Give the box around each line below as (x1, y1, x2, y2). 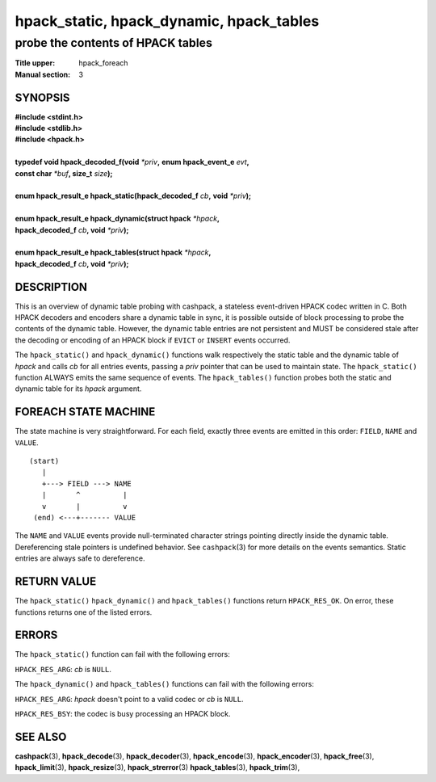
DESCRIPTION (15, 280, 88, 294)
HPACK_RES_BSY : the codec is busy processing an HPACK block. (15, 708, 231, 718)
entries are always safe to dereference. (15, 553, 145, 563)
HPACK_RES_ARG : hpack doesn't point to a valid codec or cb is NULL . (15, 694, 244, 704)
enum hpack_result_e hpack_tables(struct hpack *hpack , (15, 247, 212, 258)
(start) (29, 456, 60, 466)
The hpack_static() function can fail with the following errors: (15, 650, 230, 659)
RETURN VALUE (15, 574, 97, 589)
